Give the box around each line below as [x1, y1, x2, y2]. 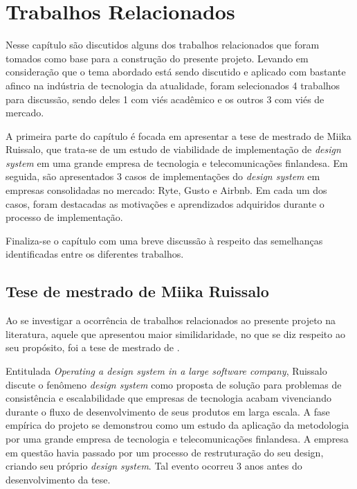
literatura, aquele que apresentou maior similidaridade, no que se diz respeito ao [6, 326, 345, 341]
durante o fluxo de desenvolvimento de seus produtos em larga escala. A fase [6, 404, 330, 418]
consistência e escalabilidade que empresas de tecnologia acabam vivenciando [6, 391, 331, 405]
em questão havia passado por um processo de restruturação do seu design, [6, 445, 324, 459]
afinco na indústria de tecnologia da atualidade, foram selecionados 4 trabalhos [6, 78, 340, 92]
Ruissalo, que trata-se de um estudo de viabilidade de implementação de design [6, 142, 341, 157]
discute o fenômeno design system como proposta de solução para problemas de [6, 377, 342, 391]
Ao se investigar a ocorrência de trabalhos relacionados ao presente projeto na [6, 313, 336, 328]
